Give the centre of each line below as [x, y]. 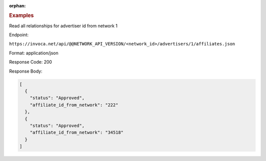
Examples [21, 16]
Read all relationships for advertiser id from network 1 [63, 26]
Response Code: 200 [31, 62]
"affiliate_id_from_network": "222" [74, 105]
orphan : [17, 6]
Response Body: [26, 71]
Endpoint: [19, 35]
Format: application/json [34, 53]
